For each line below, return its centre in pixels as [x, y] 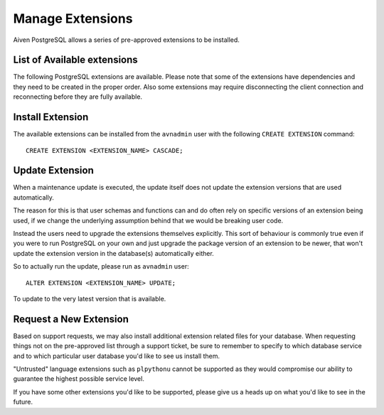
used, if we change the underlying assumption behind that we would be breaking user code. [148, 220]
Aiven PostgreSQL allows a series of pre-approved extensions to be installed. [126, 40]
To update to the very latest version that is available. [90, 298]
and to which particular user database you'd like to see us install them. [117, 356]
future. [23, 402]
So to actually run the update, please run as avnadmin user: [101, 266]
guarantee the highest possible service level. [79, 379]
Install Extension [51, 117]
